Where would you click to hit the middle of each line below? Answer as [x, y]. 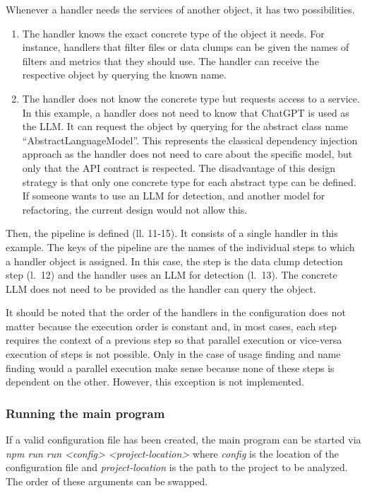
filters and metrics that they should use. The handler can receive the [170, 60]
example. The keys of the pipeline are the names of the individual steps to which [180, 246]
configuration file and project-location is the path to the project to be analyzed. [177, 467]
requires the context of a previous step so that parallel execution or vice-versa [174, 340]
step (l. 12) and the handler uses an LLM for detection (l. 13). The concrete [172, 275]
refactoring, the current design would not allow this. [135, 209]
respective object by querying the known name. [124, 75]
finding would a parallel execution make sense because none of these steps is [170, 367]
